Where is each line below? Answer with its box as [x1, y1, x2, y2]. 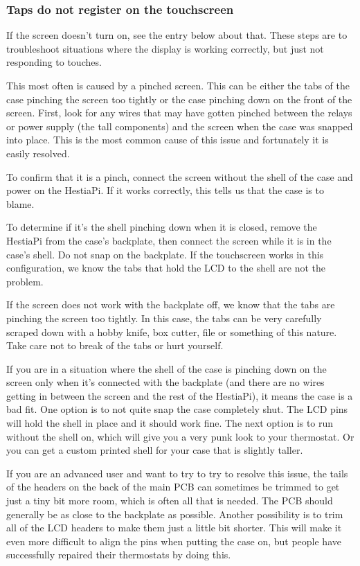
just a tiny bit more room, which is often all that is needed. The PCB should [6, 493, 333, 508]
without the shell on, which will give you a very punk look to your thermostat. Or [6, 429, 354, 443]
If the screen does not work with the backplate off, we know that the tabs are [6, 297, 335, 312]
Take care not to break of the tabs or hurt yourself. [6, 338, 224, 353]
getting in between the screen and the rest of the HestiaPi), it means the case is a [6, 388, 353, 403]
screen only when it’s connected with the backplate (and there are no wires [6, 375, 325, 389]
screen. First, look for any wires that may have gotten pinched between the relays [6, 105, 352, 120]
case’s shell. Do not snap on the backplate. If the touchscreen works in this [6, 247, 324, 261]
